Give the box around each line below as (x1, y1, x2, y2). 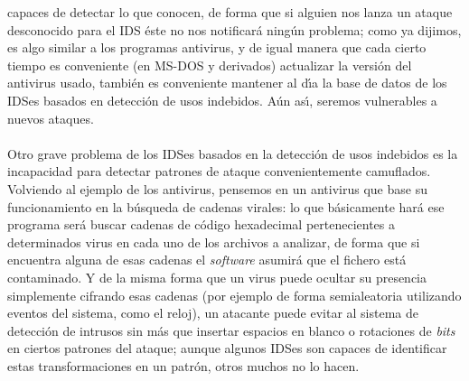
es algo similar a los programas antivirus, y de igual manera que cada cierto (7, 38, 427, 57)
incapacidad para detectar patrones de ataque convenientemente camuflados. (7, 162, 431, 181)
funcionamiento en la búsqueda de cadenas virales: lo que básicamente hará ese (7, 197, 445, 216)
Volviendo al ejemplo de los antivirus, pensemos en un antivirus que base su (7, 179, 427, 198)
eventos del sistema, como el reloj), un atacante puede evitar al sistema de (7, 303, 418, 322)
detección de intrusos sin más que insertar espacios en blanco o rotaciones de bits (7, 321, 455, 339)
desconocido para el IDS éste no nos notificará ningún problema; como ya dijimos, (7, 20, 462, 39)
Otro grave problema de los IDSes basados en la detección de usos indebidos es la (7, 144, 458, 163)
